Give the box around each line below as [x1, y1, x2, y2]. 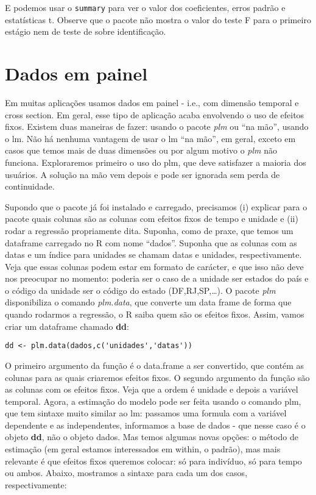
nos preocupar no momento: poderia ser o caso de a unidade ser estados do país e [5, 272, 309, 285]
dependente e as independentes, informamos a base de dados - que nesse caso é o [5, 418, 306, 431]
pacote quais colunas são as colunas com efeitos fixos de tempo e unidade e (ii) [5, 212, 298, 225]
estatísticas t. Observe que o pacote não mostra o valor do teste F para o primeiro [5, 13, 311, 26]
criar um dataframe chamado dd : [5, 319, 129, 332]
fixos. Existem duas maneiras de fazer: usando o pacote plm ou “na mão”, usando [5, 120, 309, 133]
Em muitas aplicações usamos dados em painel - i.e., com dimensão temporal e [5, 96, 299, 109]
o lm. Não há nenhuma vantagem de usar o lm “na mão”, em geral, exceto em [5, 132, 296, 144]
